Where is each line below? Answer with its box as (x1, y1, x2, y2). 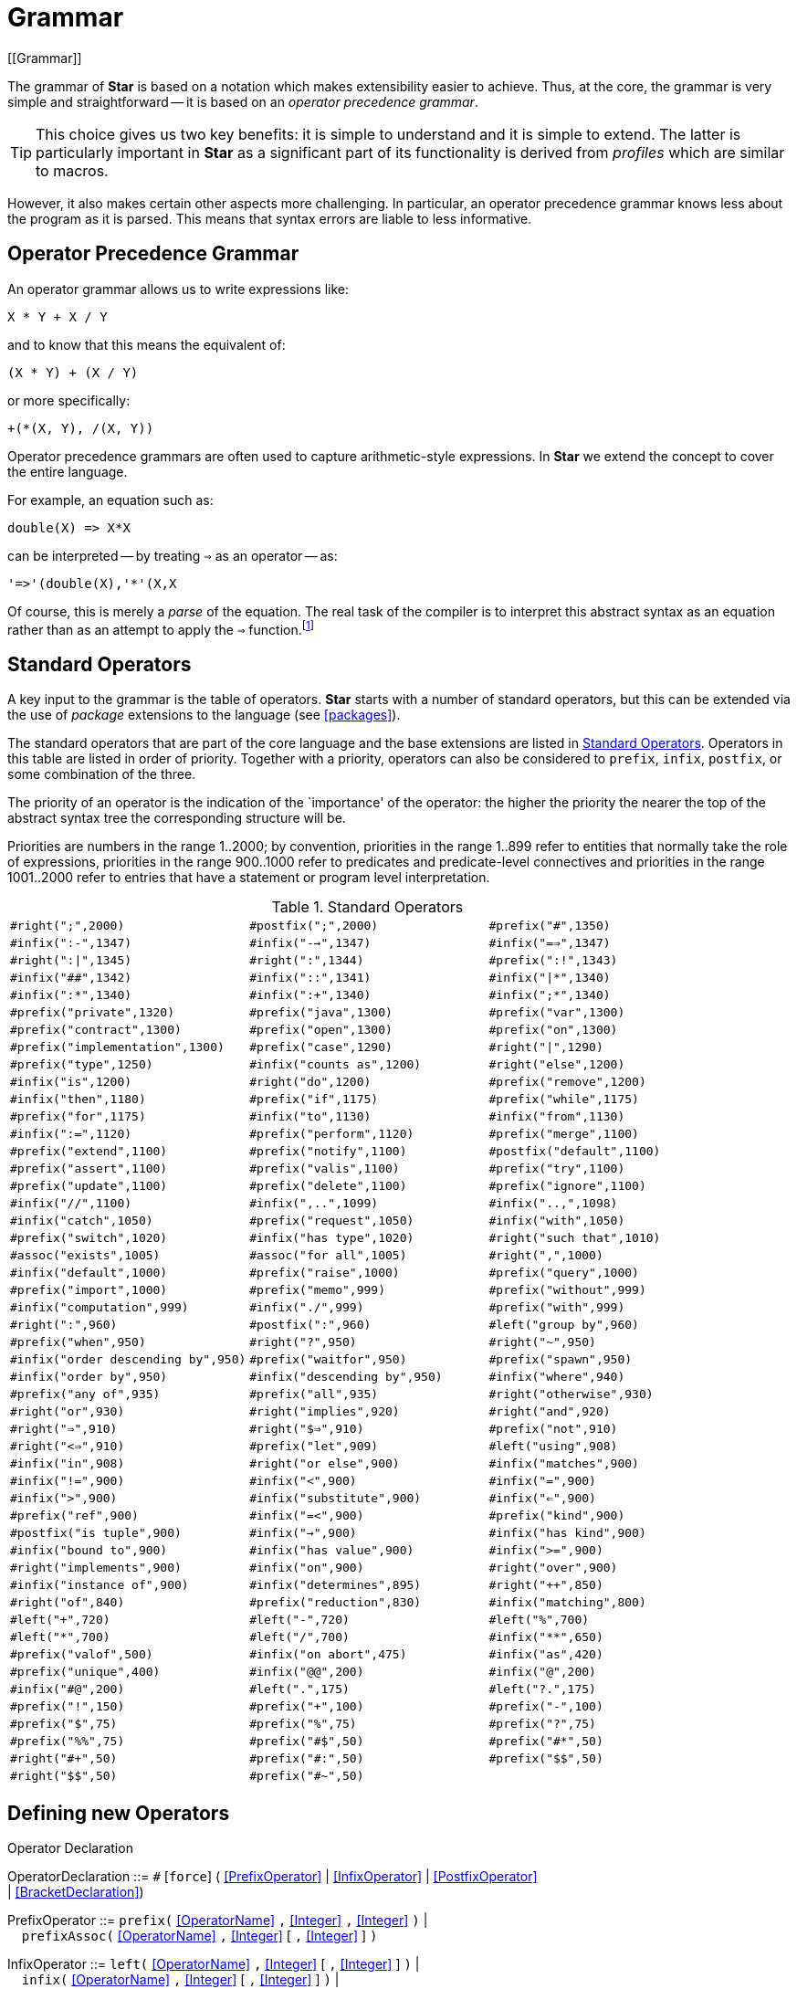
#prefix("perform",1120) (249, 1127, 414, 1142)
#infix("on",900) (249, 1561, 364, 1575)
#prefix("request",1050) (249, 1214, 414, 1228)
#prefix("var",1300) (488, 1005, 625, 1020)
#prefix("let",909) (249, 1439, 379, 1454)
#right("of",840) (10, 1595, 125, 1610)
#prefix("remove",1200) (488, 1075, 646, 1089)
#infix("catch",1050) (10, 1214, 153, 1228)
